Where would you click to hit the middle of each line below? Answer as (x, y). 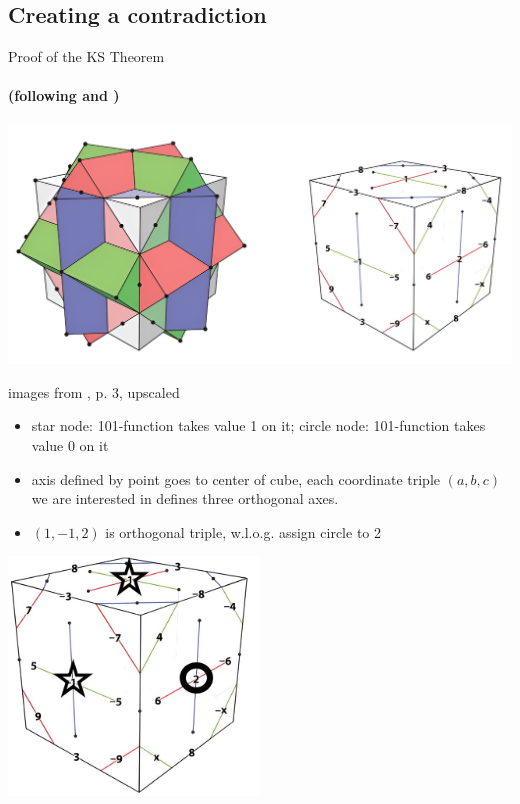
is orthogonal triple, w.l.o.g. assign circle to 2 (243, 531)
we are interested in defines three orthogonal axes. (185, 498)
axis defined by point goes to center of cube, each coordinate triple (236, 478)
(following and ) (64, 95)
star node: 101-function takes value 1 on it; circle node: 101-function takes (258, 425)
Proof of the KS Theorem (86, 56)
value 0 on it (70, 445)
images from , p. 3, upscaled (94, 391)
